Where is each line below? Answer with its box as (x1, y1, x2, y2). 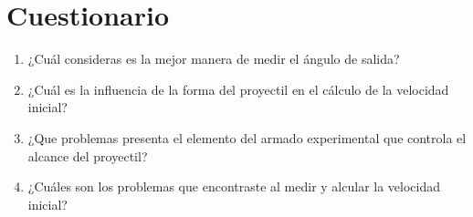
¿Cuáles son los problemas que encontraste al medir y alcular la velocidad (27, 177, 441, 196)
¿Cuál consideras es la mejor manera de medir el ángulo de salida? (27, 49, 400, 68)
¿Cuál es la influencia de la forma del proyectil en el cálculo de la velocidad (27, 79, 449, 98)
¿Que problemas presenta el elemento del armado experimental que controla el (27, 128, 467, 147)
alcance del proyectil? (27, 146, 148, 165)
